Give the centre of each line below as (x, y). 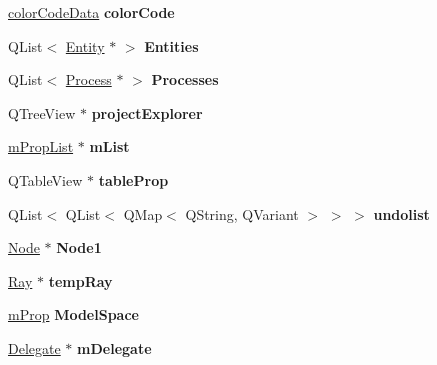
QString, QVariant (242, 213)
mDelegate (114, 347)
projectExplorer (147, 112)
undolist (401, 213)
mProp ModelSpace (73, 314)
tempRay (80, 280)
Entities (171, 45)
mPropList (41, 146)
